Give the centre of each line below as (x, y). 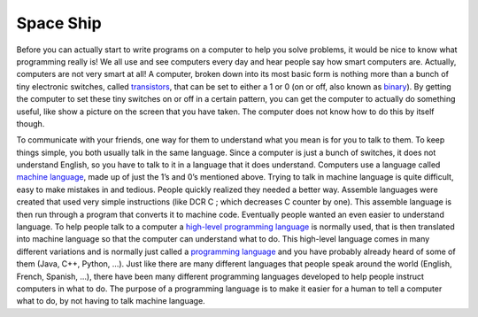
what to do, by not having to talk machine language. (111, 301)
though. (31, 123)
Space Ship (59, 23)
